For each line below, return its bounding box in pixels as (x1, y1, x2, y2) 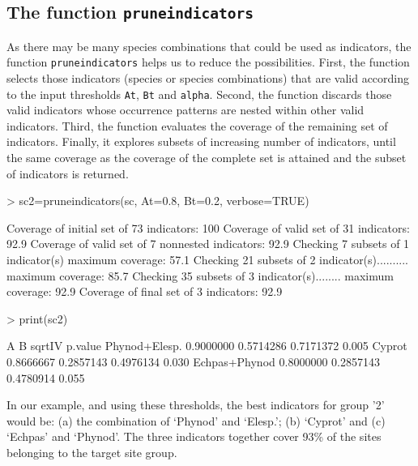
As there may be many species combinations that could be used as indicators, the (6, 37, 412, 54)
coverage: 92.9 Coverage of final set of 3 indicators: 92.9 (6, 283, 283, 300)
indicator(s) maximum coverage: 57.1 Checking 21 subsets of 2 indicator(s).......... (6, 251, 408, 268)
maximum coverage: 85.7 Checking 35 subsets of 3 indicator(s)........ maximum (6, 267, 394, 284)
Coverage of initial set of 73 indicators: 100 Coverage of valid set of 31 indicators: (6, 219, 410, 236)
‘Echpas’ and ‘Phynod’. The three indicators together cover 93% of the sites (6, 428, 382, 445)
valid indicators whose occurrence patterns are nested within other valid (6, 101, 365, 118)
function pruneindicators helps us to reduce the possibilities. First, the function (6, 53, 410, 71)
